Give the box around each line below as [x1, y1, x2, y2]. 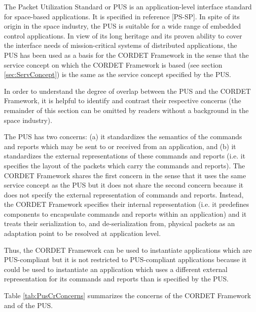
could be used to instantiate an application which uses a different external [4, 264, 228, 274]
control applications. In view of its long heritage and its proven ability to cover [4, 30, 242, 40]
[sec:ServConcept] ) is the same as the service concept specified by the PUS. [4, 69, 231, 79]
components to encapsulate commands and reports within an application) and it [4, 208, 247, 219]
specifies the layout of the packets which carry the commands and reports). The [4, 160, 245, 170]
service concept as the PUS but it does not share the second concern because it [4, 180, 244, 190]
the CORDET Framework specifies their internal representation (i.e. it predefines [4, 199, 249, 209]
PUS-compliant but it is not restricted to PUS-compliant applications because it [4, 254, 247, 265]
